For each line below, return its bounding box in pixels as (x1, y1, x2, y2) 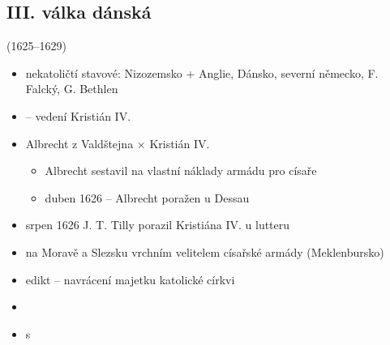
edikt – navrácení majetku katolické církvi (25, 270, 235, 287)
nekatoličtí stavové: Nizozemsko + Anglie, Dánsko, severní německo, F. (25, 64, 379, 81)
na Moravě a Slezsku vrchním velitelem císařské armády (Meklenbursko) (25, 243, 384, 260)
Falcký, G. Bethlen (25, 80, 118, 97)
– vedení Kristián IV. (25, 107, 131, 124)
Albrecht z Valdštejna (25, 134, 134, 151)
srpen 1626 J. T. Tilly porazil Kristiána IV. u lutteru (25, 216, 290, 233)
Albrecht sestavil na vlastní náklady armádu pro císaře (45, 162, 317, 179)
